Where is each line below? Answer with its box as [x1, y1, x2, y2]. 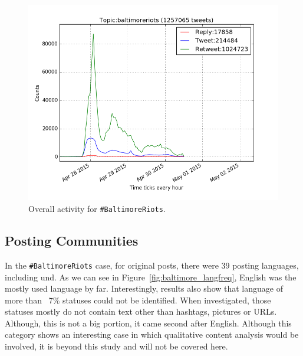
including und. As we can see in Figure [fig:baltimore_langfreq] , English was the [5, 270, 297, 283]
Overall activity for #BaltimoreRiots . [28, 202, 166, 214]
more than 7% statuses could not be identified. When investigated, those [5, 293, 271, 306]
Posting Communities [5, 231, 139, 250]
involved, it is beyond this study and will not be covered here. [5, 340, 228, 352]
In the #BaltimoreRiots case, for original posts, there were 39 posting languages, [5, 259, 299, 271]
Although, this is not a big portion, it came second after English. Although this [5, 316, 292, 329]
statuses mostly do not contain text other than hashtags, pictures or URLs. [5, 305, 277, 318]
